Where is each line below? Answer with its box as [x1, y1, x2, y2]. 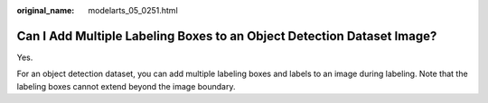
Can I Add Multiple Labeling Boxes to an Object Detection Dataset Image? [16, 28, 437, 44]
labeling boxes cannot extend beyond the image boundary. [16, 81, 236, 91]
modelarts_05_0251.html [88, 5, 178, 15]
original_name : [16, 5, 75, 15]
